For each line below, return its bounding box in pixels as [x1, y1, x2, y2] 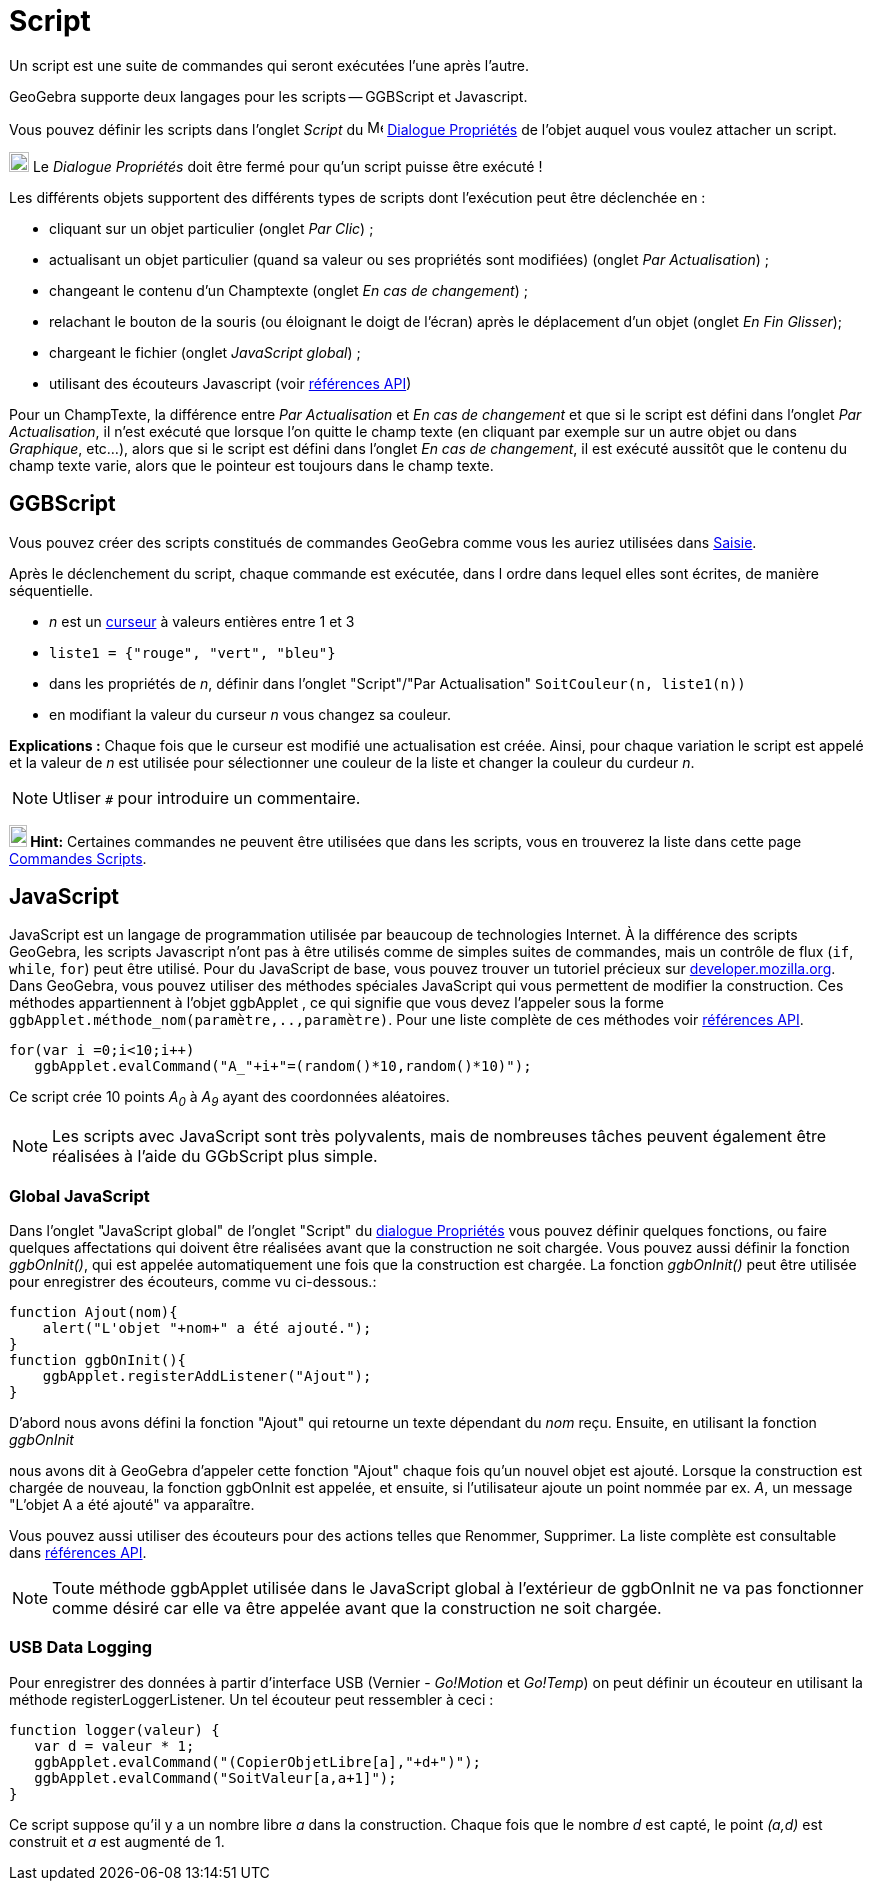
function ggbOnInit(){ [9, 1351, 187, 1368]
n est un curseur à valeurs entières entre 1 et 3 [49, 612, 355, 630]
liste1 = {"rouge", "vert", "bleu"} [49, 644, 336, 661]
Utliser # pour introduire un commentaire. [52, 787, 361, 808]
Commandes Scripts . [9, 849, 147, 867]
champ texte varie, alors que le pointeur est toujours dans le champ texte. [9, 456, 494, 474]
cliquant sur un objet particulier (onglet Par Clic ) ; [49, 219, 374, 237]
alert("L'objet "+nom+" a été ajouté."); [42, 1319, 372, 1336]
